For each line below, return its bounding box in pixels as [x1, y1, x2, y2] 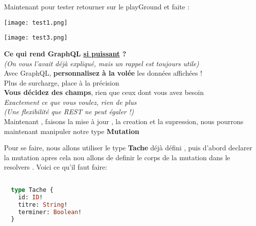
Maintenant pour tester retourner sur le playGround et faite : [4, 1, 189, 11]
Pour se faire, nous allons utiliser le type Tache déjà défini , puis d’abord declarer [4, 142, 253, 153]
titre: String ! [18, 201, 68, 208]
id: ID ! [18, 193, 43, 201]
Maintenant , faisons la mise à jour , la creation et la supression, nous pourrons [4, 116, 244, 127]
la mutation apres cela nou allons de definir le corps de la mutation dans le [4, 152, 230, 162]
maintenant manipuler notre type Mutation [4, 126, 140, 136]
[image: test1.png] [4, 19, 68, 26]
